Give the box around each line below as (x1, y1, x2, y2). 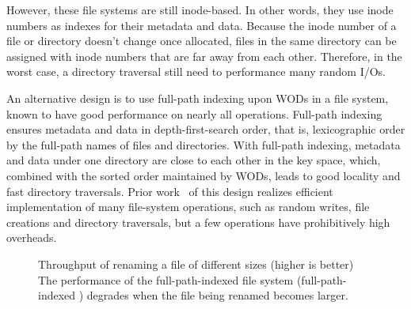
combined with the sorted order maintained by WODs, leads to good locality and (6, 167, 401, 183)
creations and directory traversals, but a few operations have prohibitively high (6, 213, 390, 230)
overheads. (6, 229, 57, 246)
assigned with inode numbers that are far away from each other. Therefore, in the (6, 47, 402, 64)
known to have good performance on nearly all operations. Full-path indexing (6, 105, 382, 122)
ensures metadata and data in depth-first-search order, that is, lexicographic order (6, 121, 405, 138)
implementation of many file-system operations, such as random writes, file (6, 198, 370, 215)
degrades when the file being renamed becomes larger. (86, 287, 348, 303)
